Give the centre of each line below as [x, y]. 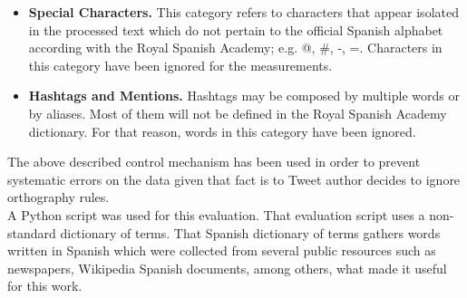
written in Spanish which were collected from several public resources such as [222, 250]
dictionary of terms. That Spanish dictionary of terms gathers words [250, 232]
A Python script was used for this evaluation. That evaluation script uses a [216, 214]
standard [32, 232]
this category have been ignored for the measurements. [180, 65]
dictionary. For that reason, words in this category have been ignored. [222, 131]
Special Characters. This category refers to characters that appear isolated [243, 12]
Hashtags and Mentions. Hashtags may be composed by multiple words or [244, 96]
